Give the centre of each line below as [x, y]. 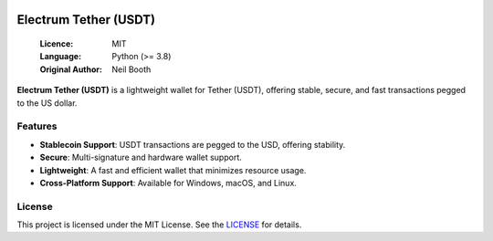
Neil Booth [131, 69]
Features [37, 126]
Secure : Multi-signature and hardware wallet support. [141, 157]
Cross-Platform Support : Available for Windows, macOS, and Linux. [168, 183]
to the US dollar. [47, 103]
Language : [61, 57]
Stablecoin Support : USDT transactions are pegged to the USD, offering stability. [193, 144]
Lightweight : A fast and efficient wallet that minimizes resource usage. [173, 170]
